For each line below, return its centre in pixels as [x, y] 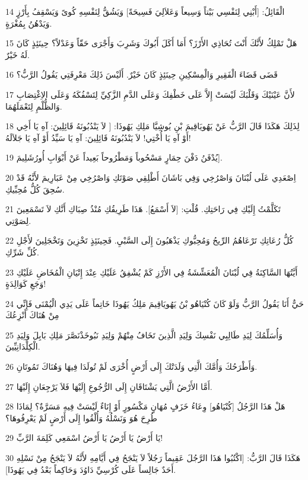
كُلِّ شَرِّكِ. [22, 252]
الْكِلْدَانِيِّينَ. [23, 346]
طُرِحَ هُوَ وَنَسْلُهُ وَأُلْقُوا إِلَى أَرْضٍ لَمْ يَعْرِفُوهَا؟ [81, 417]
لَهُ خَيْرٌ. [18, 54]
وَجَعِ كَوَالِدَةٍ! [26, 284]
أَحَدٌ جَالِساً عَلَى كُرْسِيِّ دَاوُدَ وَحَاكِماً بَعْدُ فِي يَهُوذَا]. [91, 469]
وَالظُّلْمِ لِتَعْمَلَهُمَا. [34, 106]
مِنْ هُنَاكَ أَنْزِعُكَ [32, 315]
